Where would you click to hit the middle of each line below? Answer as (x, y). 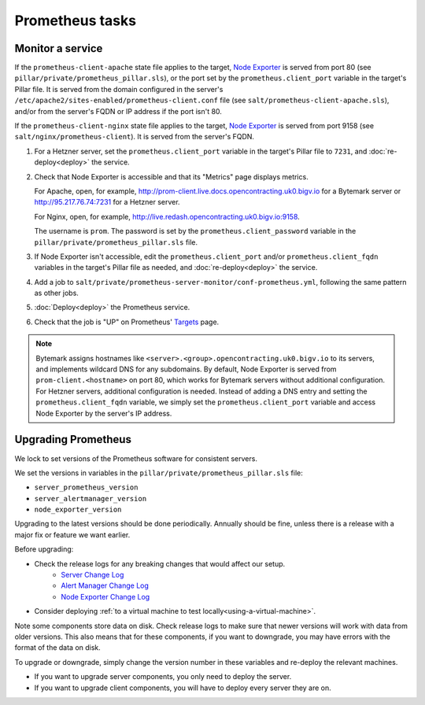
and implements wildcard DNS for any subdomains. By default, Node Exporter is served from (187, 369)
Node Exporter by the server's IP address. (104, 413)
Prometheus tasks (76, 20)
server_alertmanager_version (91, 498)
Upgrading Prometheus (73, 439)
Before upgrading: (44, 549)
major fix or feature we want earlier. (72, 534)
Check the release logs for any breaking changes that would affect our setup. (160, 563)
